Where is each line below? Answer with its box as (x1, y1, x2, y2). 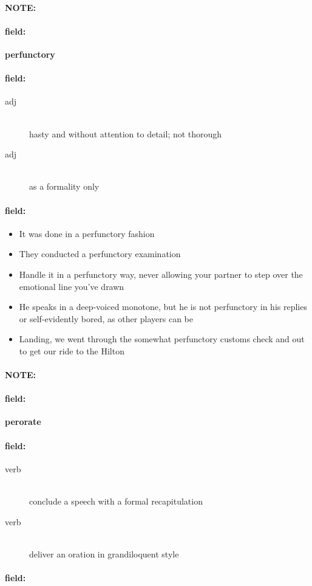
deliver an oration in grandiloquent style (29, 547, 179, 560)
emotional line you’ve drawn (19, 280, 124, 292)
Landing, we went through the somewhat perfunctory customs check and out (19, 333, 305, 345)
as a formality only (29, 180, 100, 193)
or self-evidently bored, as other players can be (19, 312, 194, 325)
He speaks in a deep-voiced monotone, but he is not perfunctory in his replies (19, 300, 307, 313)
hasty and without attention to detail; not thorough (29, 127, 222, 140)
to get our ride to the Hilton (19, 344, 124, 357)
